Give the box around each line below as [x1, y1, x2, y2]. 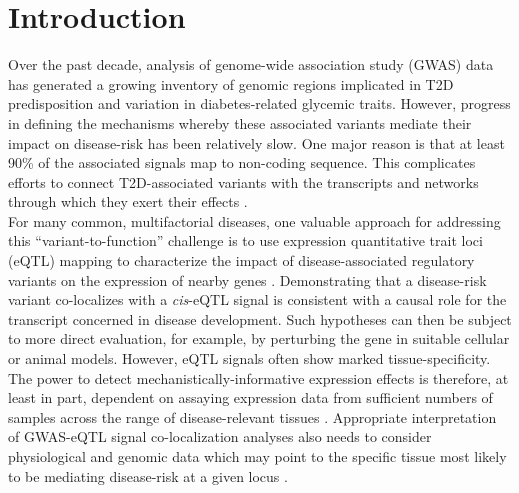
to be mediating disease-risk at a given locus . [8, 465, 288, 486]
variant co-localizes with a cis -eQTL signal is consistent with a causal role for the [8, 289, 507, 310]
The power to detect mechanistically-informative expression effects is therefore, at [8, 367, 509, 388]
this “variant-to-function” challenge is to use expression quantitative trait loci [8, 230, 483, 251]
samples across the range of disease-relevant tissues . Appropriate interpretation [8, 406, 497, 427]
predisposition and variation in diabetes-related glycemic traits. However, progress [8, 93, 511, 114]
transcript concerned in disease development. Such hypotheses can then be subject [8, 308, 512, 329]
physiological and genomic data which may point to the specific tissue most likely [8, 446, 507, 466]
